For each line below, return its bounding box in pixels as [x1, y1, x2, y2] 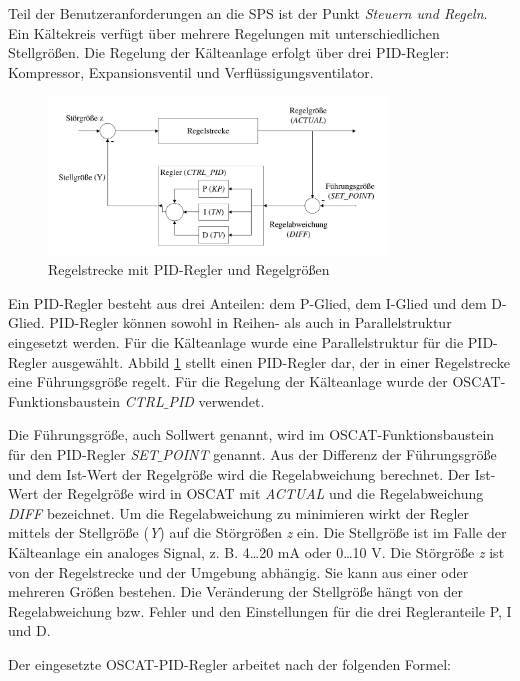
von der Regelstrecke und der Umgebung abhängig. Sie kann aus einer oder [8, 561, 469, 582]
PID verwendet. [168, 390, 265, 411]
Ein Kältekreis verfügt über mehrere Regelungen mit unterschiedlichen [8, 22, 440, 43]
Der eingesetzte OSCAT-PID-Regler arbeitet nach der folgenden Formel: [8, 653, 452, 674]
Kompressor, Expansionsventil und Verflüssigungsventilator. [8, 61, 374, 82]
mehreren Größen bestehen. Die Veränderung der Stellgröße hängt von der [8, 581, 463, 602]
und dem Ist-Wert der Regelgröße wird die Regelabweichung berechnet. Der [8, 463, 471, 484]
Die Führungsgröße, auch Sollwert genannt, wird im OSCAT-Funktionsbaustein [8, 424, 495, 445]
